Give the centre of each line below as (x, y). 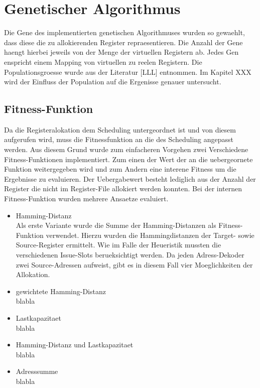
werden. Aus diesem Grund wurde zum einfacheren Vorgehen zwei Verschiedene (126, 149)
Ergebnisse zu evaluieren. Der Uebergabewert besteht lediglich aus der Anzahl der (130, 178)
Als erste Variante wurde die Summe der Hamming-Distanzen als (116, 225)
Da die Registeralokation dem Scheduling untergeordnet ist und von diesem (120, 129)
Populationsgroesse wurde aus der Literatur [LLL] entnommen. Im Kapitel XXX (128, 72)
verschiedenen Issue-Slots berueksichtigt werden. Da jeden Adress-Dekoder (130, 255)
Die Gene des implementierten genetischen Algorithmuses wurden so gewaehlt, (124, 32)
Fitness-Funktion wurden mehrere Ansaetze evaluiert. (86, 199)
